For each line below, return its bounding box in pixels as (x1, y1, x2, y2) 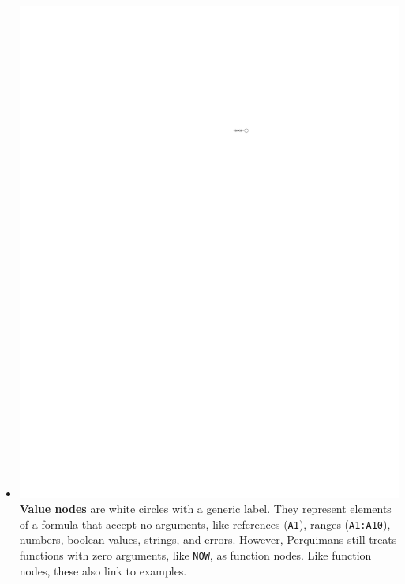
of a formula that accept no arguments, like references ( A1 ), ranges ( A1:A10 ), (19, 515, 391, 532)
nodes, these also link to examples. (19, 562, 187, 578)
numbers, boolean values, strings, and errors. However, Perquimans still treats (19, 531, 397, 548)
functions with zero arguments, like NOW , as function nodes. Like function (19, 547, 372, 563)
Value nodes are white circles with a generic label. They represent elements (19, 500, 392, 517)
